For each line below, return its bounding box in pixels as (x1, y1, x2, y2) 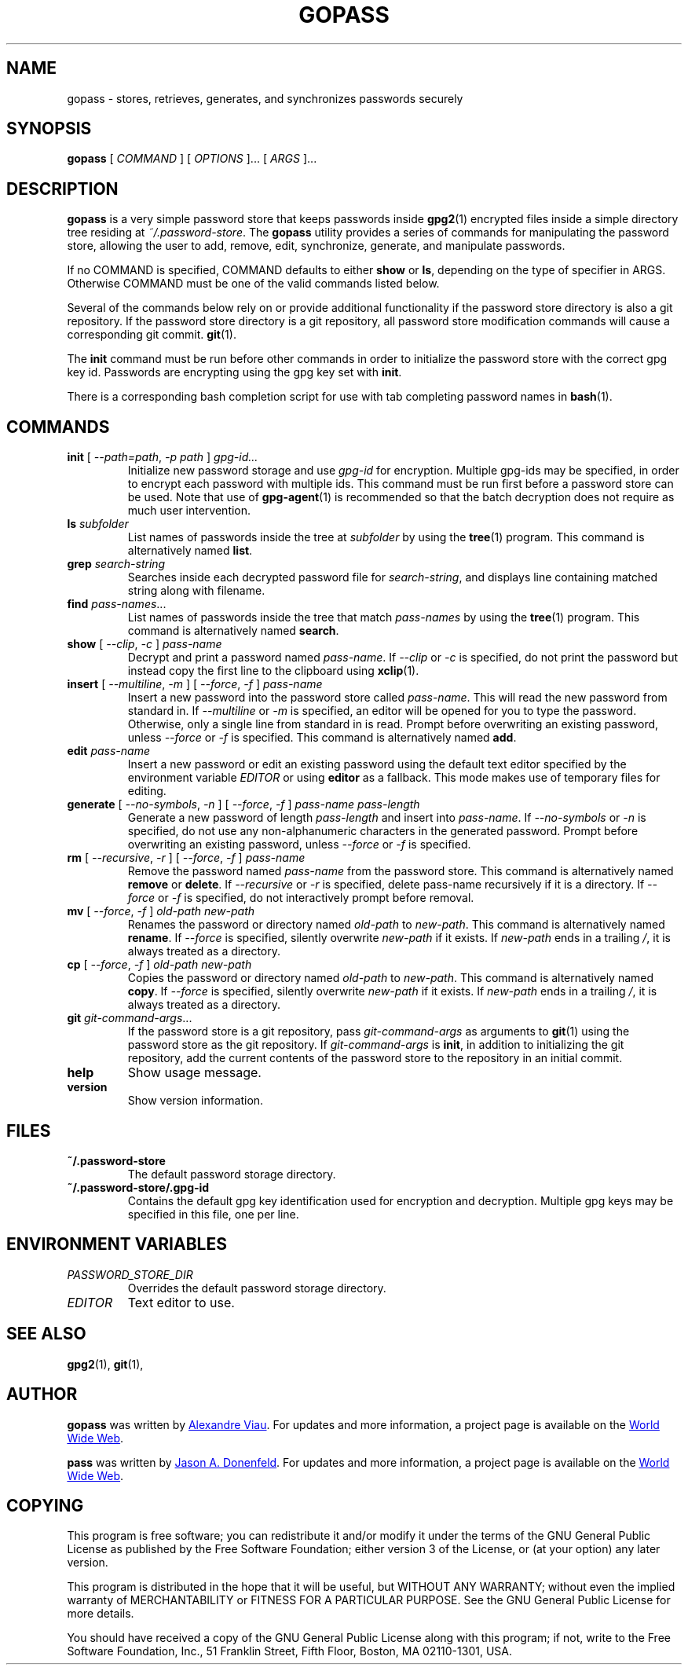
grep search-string (67, 557, 166, 571)
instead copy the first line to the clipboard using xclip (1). (127, 664, 419, 678)
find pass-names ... (67, 597, 167, 611)
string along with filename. (127, 584, 265, 598)
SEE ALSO (6, 1324, 86, 1344)
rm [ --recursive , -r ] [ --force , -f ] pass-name (67, 851, 306, 865)
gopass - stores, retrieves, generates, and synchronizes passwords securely (67, 91, 463, 105)
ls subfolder (67, 517, 129, 531)
